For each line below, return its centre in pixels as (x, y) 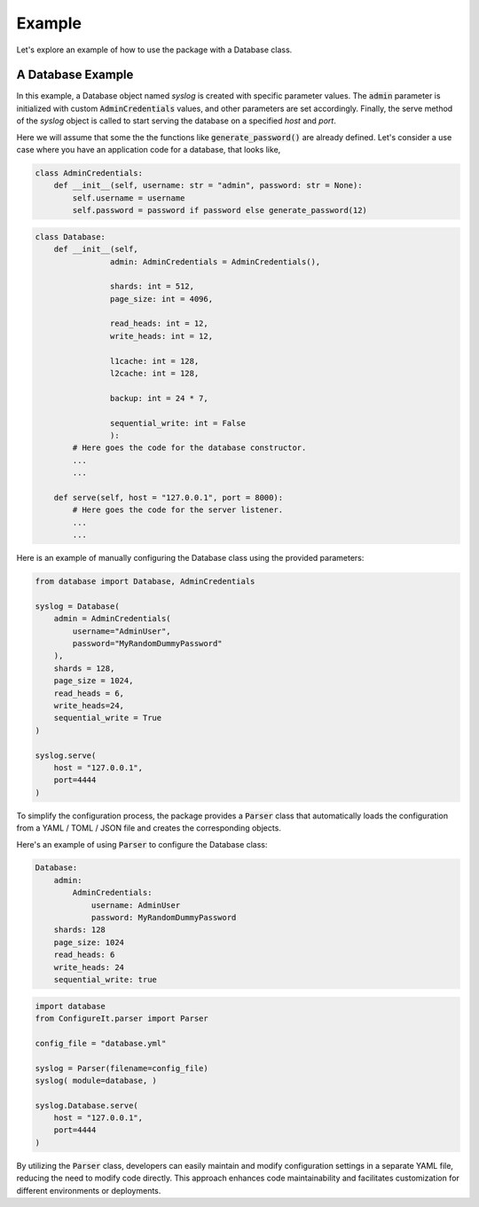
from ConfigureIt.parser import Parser (122, 1018)
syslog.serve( (66, 755)
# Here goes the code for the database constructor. (189, 448)
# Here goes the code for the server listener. (178, 510)
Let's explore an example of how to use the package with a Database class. (154, 50)
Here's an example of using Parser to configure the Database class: (142, 844)
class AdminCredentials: (89, 173)
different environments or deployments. (89, 1190)
